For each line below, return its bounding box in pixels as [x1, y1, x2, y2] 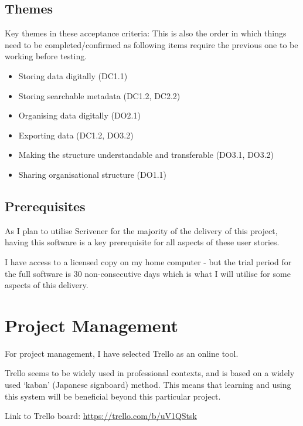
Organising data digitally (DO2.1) [18, 109, 141, 121]
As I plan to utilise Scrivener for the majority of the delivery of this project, [5, 224, 278, 236]
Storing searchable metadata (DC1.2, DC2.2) [18, 89, 181, 102]
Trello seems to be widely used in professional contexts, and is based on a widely [5, 367, 295, 379]
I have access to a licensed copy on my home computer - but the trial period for [5, 255, 292, 268]
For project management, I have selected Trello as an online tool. [5, 347, 239, 359]
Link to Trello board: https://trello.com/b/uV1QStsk [5, 410, 197, 422]
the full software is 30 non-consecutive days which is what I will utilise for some [5, 267, 291, 279]
